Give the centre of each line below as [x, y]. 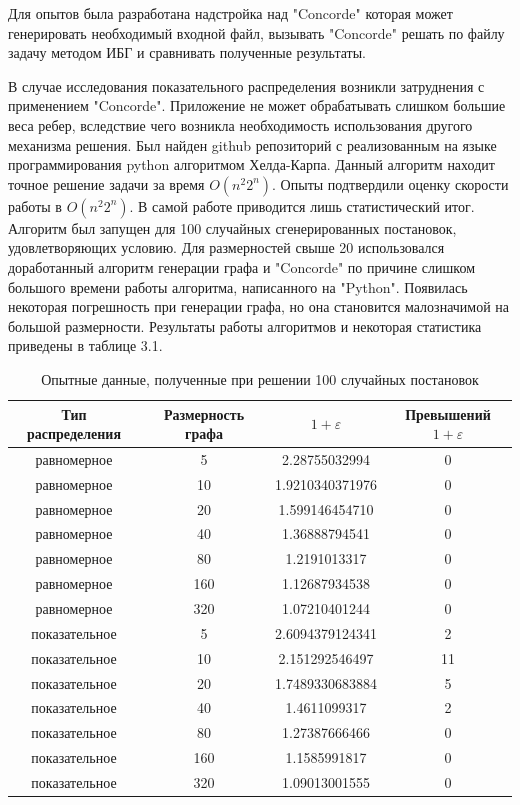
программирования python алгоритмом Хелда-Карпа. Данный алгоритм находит [251, 164]
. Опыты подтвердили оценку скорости [390, 183]
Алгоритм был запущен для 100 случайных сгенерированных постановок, [232, 227]
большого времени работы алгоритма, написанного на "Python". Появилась [238, 286]
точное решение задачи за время [106, 183]
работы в [35, 205]
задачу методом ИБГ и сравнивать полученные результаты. [187, 52]
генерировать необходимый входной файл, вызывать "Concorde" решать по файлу [256, 32]
